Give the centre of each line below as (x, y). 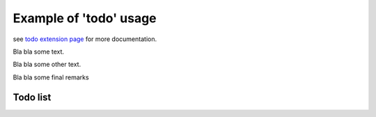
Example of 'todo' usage (85, 18)
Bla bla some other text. (47, 64)
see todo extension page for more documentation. (85, 39)
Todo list (32, 97)
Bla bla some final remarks (51, 77)
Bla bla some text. (39, 52)
